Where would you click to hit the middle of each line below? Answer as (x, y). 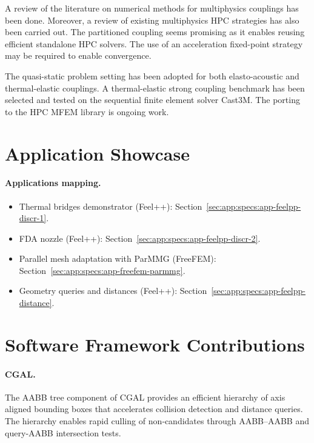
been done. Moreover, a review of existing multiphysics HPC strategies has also (152, 20)
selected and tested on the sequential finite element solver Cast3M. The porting (152, 100)
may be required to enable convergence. (78, 55)
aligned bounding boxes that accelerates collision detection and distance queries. (154, 409)
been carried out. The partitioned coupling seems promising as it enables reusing (155, 32)
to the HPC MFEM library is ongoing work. (87, 111)
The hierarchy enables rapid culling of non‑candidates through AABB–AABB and (157, 421)
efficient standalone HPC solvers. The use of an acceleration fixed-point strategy (154, 43)
